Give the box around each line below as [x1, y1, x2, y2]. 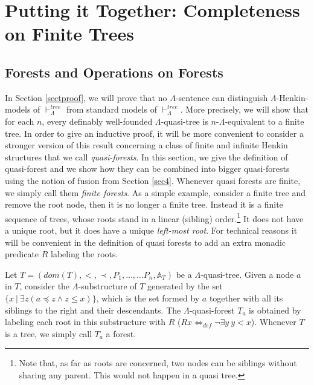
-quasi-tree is [161, 114, 208, 127]
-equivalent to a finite [225, 114, 304, 127]
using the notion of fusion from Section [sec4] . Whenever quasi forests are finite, [5, 174, 301, 186]
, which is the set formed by [96, 291, 200, 304]
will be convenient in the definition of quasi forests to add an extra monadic [5, 235, 286, 248]
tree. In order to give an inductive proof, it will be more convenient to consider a [5, 127, 304, 139]
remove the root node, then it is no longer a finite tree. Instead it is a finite [5, 198, 283, 211]
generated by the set [147, 280, 223, 292]
